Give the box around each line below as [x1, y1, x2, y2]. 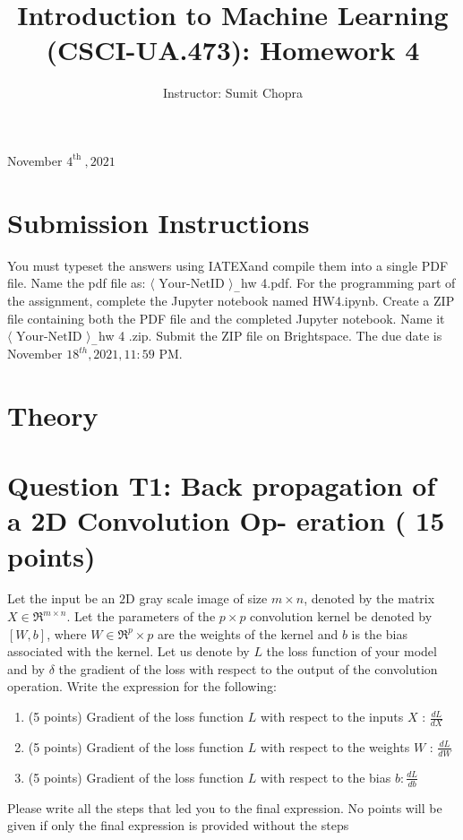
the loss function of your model [266, 642, 437, 661]
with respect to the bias [261, 767, 391, 786]
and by [7, 659, 46, 678]
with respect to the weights [261, 737, 410, 756]
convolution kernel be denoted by [250, 607, 433, 626]
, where [47, 624, 87, 643]
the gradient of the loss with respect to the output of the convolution [58, 659, 438, 678]
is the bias [351, 624, 407, 643]
